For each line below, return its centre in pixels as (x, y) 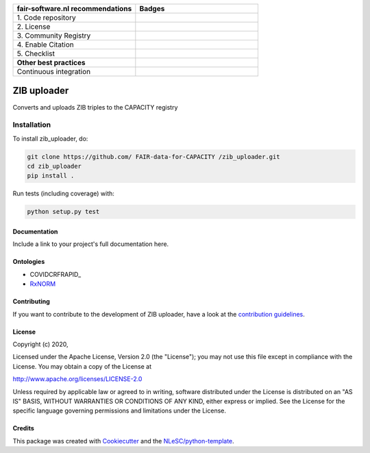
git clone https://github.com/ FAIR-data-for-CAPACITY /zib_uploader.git (153, 157)
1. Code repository (46, 17)
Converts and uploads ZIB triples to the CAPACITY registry (95, 107)
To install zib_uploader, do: (50, 138)
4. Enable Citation (46, 45)
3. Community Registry (54, 36)
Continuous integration (54, 72)
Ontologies (29, 262)
